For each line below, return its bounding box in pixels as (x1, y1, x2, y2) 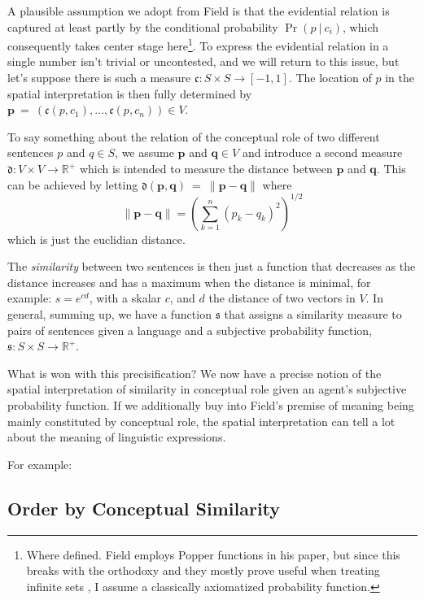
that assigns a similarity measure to (224, 306, 402, 323)
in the (385, 69, 414, 86)
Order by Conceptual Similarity (7, 495, 281, 520)
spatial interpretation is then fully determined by (7, 85, 252, 102)
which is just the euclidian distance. (7, 230, 186, 247)
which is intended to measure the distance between (79, 160, 333, 176)
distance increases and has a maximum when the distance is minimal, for (7, 273, 371, 290)
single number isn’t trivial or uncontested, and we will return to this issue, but (7, 53, 400, 70)
